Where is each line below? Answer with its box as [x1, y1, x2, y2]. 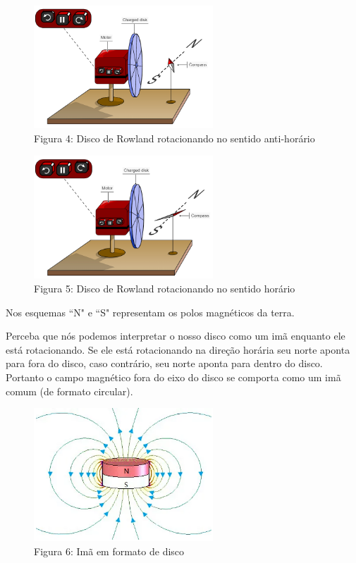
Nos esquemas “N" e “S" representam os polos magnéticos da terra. [6, 304, 295, 319]
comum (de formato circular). [6, 383, 133, 398]
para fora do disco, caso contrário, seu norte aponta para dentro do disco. [6, 356, 323, 371]
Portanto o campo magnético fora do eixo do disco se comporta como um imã [6, 370, 341, 385]
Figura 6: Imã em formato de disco [34, 543, 185, 558]
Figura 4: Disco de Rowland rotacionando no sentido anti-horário [34, 130, 315, 145]
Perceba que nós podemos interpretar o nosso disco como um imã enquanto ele [6, 328, 345, 343]
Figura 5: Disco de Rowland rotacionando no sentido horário [34, 281, 295, 296]
